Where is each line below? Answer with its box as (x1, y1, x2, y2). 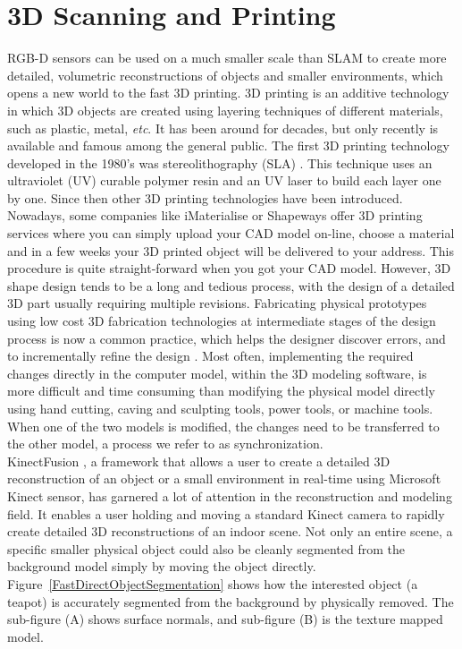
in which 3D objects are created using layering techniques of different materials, (7, 100, 443, 119)
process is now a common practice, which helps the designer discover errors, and (7, 329, 446, 347)
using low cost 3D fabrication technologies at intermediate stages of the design (7, 312, 436, 330)
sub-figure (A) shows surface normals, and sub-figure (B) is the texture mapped (7, 610, 443, 628)
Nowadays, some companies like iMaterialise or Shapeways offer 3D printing (7, 206, 423, 225)
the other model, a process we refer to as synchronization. (7, 434, 323, 453)
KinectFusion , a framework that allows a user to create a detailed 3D (7, 451, 391, 470)
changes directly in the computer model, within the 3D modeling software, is (7, 363, 427, 382)
